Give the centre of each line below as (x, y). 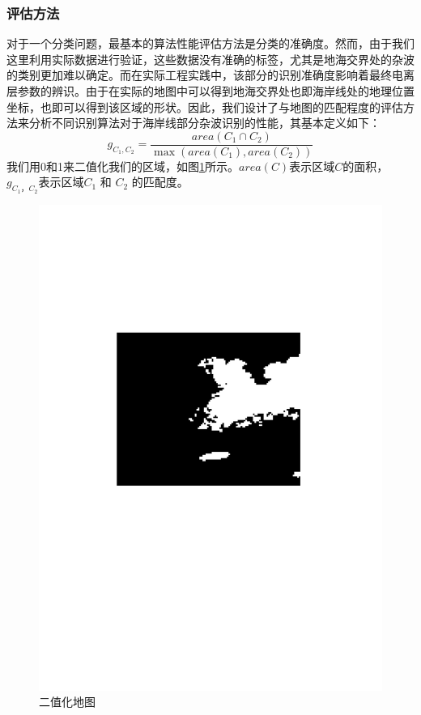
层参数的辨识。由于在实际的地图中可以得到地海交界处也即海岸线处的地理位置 (210, 91)
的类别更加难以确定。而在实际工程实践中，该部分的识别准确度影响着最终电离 (210, 75)
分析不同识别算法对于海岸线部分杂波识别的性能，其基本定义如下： (204, 123)
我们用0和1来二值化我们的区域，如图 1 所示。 (123, 166)
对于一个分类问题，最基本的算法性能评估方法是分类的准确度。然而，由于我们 (210, 43)
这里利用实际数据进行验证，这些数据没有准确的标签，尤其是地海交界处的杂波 (210, 59)
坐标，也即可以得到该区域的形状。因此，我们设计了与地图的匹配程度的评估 (205, 106)
